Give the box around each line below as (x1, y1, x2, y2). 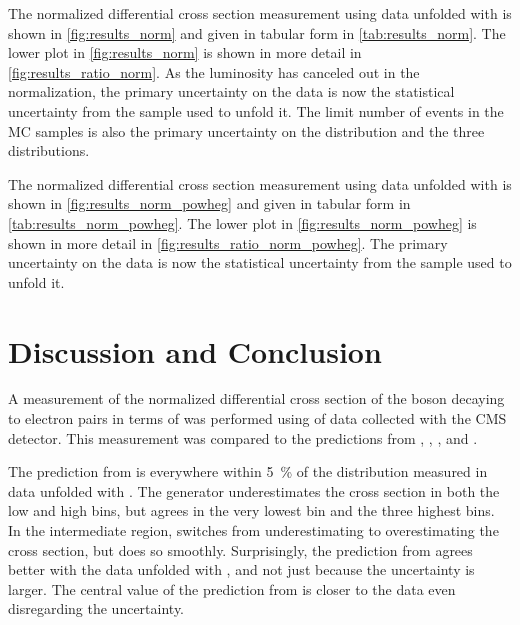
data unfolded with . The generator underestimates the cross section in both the (8, 480, 500, 501)
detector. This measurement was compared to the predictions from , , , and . (8, 427, 478, 448)
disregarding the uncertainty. (8, 598, 185, 619)
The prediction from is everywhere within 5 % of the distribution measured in (8, 461, 488, 482)
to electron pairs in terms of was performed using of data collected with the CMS (8, 408, 507, 429)
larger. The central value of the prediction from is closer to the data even (8, 578, 456, 599)
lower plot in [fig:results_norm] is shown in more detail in (8, 42, 362, 63)
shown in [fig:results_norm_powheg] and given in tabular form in (8, 193, 411, 214)
